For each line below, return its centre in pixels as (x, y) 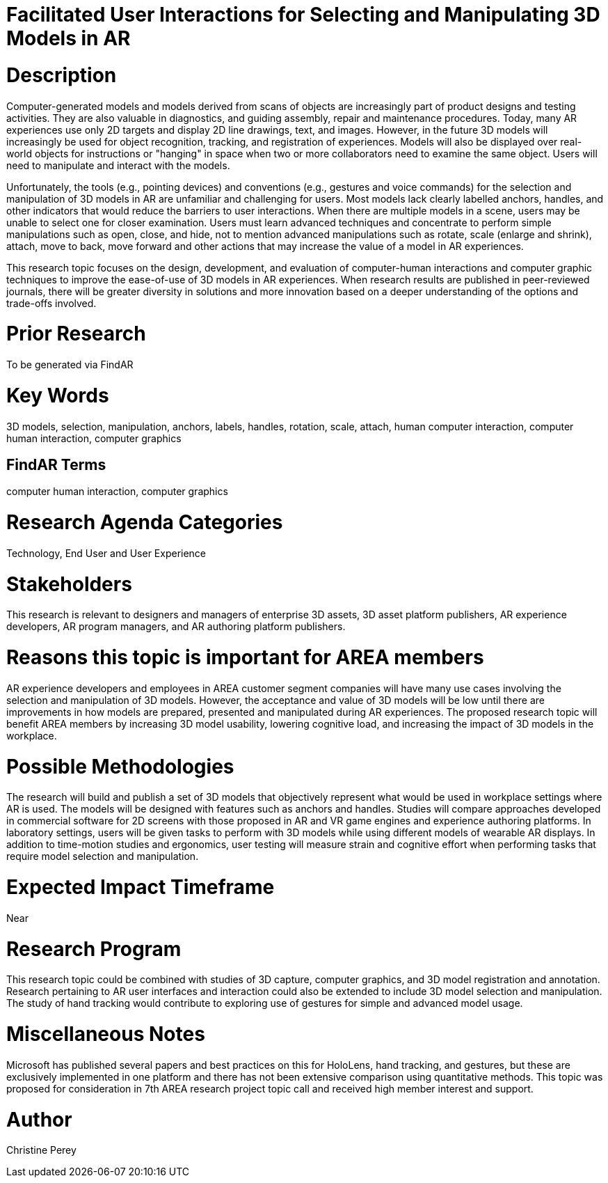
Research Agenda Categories (145, 523)
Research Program (94, 949)
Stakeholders (69, 584)
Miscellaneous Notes (106, 1034)
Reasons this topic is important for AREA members (245, 658)
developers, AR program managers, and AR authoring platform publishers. (176, 627)
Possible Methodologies (120, 766)
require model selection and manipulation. (103, 856)
